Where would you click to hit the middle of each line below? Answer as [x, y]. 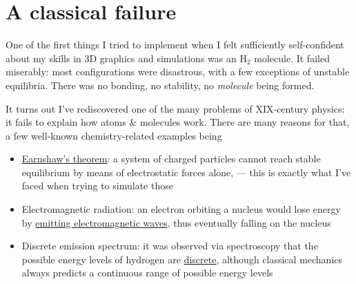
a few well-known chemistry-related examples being [114, 135]
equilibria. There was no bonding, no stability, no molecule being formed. [160, 85]
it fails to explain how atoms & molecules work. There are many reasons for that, [178, 122]
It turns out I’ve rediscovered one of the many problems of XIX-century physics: [175, 108]
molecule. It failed [292, 58]
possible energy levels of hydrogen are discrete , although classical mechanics [182, 259]
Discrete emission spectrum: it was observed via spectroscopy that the [170, 246]
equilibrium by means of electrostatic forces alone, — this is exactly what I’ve [186, 172]
